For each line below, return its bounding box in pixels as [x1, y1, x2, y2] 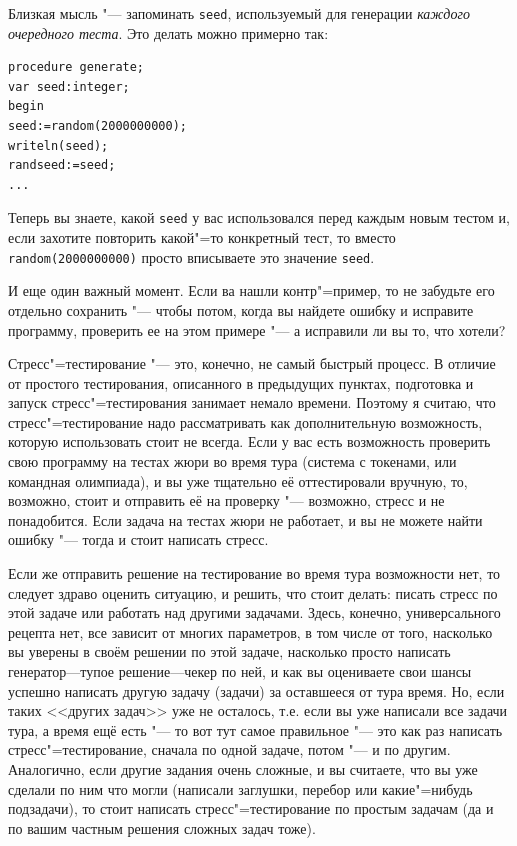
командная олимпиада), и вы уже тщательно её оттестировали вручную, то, [8, 470, 468, 491]
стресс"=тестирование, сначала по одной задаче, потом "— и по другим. [8, 739, 451, 760]
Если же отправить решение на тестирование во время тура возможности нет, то [8, 563, 501, 584]
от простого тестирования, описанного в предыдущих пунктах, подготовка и [8, 372, 474, 393]
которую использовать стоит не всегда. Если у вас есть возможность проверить [8, 431, 491, 452]
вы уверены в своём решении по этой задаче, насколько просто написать [8, 641, 451, 662]
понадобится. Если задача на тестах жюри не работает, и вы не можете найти [8, 509, 483, 530]
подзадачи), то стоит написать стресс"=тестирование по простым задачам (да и [8, 798, 494, 819]
